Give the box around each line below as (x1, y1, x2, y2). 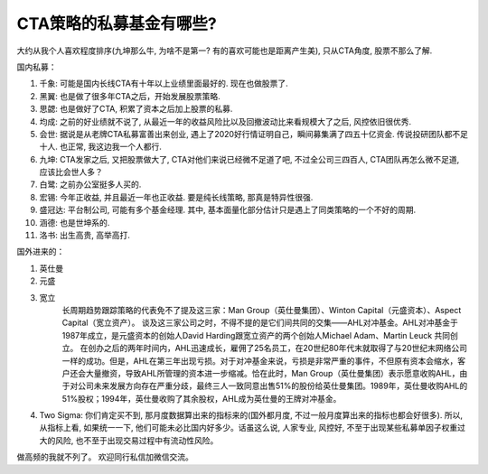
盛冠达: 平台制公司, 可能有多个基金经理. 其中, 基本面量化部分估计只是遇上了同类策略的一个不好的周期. (39, 204, 416, 216)
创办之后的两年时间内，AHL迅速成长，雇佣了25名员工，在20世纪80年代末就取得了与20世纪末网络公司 (87, 343, 467, 354)
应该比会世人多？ (39, 167, 103, 178)
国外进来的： (16, 246, 65, 257)
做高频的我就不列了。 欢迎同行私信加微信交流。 (16, 451, 193, 462)
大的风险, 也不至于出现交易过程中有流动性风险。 (39, 434, 219, 446)
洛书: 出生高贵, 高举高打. (39, 230, 130, 241)
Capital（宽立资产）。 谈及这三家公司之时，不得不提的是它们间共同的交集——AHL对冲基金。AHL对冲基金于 (61, 317, 458, 329)
